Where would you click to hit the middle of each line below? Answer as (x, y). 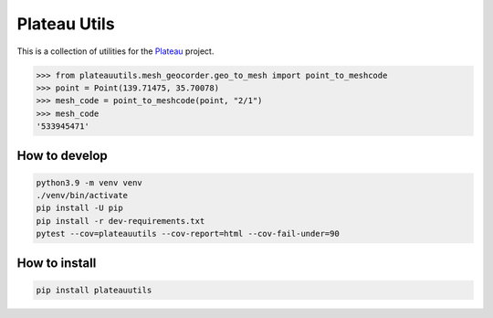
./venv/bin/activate (82, 196)
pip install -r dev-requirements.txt (121, 221)
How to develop (63, 155)
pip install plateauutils (94, 290)
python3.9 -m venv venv (89, 182)
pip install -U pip (79, 208)
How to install (57, 263)
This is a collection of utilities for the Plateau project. (115, 51)
